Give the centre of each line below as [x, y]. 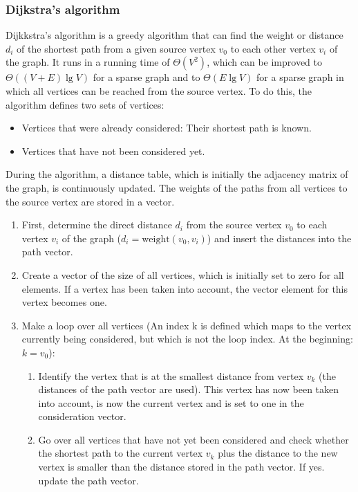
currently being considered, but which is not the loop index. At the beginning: [187, 339]
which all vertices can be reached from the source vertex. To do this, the [159, 91]
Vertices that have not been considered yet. [113, 151]
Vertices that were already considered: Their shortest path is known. [167, 128]
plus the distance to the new [278, 453]
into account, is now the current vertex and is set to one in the [171, 402]
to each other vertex [273, 48]
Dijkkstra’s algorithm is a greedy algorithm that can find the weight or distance [175, 35]
